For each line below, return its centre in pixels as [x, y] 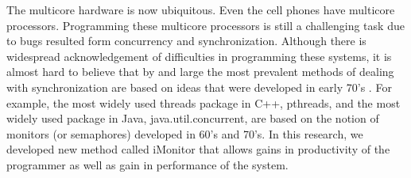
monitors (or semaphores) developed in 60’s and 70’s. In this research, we [185, 133]
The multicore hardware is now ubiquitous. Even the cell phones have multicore [201, 9]
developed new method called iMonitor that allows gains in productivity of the [198, 149]
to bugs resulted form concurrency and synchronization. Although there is [186, 41]
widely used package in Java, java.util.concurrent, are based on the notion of [193, 118]
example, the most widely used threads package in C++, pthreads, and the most [204, 102]
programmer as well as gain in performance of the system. [147, 164]
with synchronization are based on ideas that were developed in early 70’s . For [199, 87]
